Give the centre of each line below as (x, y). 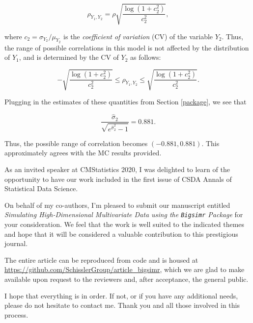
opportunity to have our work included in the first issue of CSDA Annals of (118, 179)
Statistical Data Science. (41, 188)
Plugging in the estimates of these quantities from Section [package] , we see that (126, 102)
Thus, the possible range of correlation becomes (76, 143)
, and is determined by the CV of (69, 57)
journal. (16, 243)
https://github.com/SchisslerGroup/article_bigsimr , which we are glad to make (125, 269)
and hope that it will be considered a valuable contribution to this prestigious (121, 234)
